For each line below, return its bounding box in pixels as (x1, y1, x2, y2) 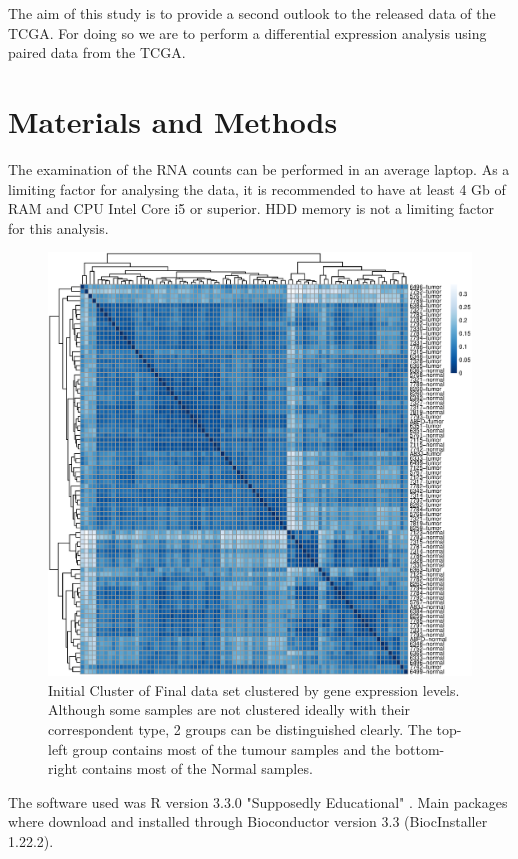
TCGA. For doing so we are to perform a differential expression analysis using (8, 22, 487, 43)
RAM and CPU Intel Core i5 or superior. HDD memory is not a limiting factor (8, 198, 495, 219)
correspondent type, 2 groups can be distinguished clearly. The (48, 719, 432, 740)
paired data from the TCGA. (8, 42, 186, 63)
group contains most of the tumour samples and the (72, 738, 391, 759)
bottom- (394, 738, 445, 759)
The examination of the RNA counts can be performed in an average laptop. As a (8, 158, 510, 179)
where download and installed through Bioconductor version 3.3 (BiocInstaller (8, 811, 488, 832)
